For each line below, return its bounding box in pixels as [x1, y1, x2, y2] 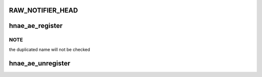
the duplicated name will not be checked [9, 46, 90, 52]
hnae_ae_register [9, 22, 63, 30]
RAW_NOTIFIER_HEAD [9, 6, 78, 14]
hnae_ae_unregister [9, 59, 70, 67]
